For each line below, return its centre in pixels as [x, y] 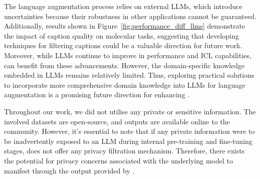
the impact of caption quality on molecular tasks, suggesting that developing [121, 35]
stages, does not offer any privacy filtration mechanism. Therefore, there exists [124, 151]
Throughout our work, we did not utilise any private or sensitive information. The [130, 111]
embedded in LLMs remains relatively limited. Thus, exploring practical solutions [129, 75]
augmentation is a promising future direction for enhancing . [97, 95]
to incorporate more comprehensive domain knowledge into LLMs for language [125, 84]
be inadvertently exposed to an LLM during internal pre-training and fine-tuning [128, 141]
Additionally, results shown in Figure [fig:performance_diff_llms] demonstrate [125, 26]
